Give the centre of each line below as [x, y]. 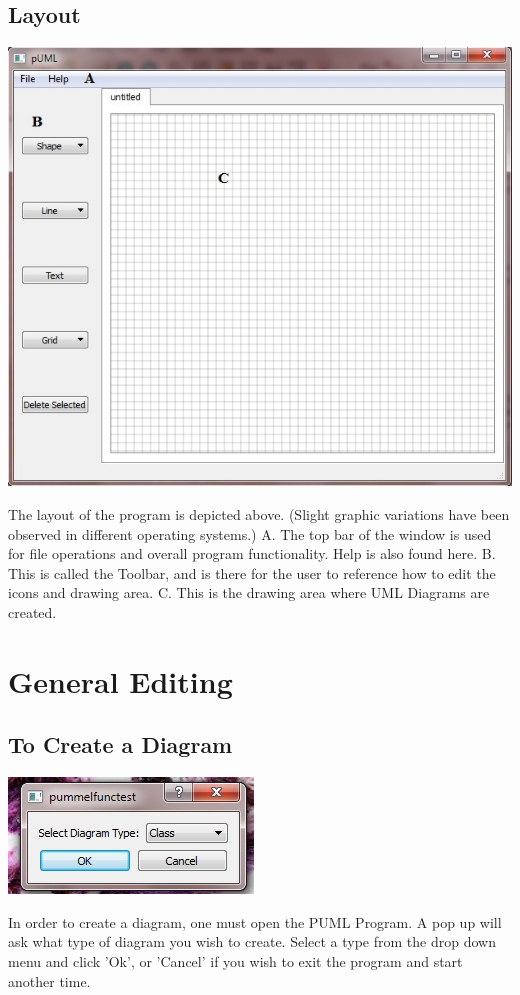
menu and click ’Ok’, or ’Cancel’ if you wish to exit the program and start [235, 960]
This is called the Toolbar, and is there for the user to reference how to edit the [252, 572]
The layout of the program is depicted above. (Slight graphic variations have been [259, 514]
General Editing [120, 680]
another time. [49, 980]
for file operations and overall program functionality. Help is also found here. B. [252, 553]
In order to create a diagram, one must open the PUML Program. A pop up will [255, 921]
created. [32, 612]
